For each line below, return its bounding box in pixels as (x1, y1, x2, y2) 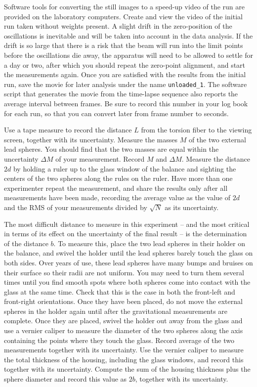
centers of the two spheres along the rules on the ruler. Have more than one (4, 173, 233, 183)
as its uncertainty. (165, 202, 219, 212)
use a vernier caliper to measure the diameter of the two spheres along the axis (4, 325, 243, 336)
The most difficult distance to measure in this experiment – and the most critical (4, 218, 250, 229)
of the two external (188, 134, 246, 144)
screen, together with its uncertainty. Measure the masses (4, 134, 177, 144)
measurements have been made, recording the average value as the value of (4, 192, 231, 203)
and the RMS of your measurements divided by (4, 202, 147, 212)
